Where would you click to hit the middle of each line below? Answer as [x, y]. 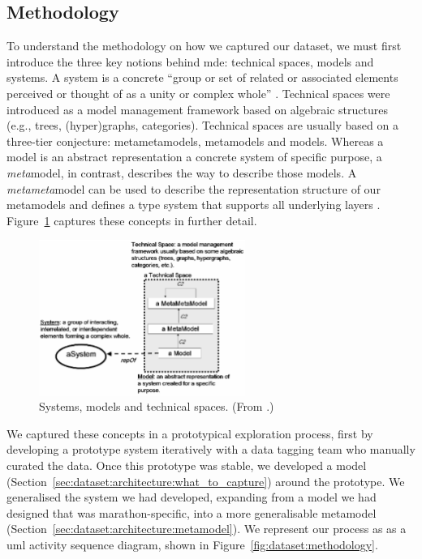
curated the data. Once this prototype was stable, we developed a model [187, 465]
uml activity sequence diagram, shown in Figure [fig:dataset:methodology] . [192, 544]
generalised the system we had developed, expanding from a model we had [192, 497]
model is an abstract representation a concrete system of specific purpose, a [194, 157]
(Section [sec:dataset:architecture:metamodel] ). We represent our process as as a [207, 529]
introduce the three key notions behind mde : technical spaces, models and [190, 61]
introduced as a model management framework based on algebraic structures [197, 109]
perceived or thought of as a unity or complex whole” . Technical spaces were [198, 93]
